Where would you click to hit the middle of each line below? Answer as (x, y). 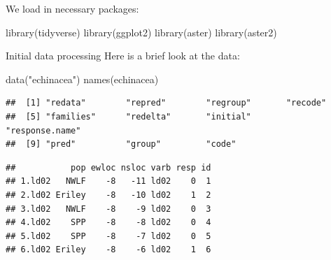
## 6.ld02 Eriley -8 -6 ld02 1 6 (108, 250)
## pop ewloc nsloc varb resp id (108, 167)
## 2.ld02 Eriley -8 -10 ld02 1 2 (108, 195)
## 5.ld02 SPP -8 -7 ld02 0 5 (108, 236)
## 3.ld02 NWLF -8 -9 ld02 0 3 (108, 209)
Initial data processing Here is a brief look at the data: (123, 56)
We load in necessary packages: (72, 8)
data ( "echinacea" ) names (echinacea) (82, 79)
